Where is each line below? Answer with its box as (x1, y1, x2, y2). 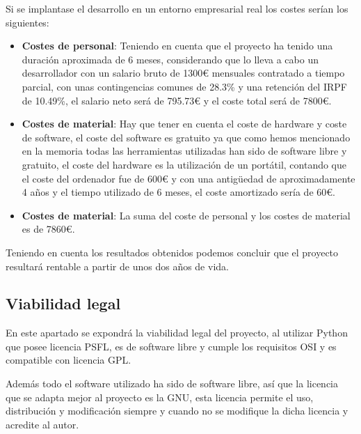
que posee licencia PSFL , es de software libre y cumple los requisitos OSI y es (6, 339, 337, 353)
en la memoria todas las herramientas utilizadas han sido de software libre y (22, 144, 347, 158)
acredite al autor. (6, 417, 79, 431)
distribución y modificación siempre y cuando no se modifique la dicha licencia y (6, 403, 348, 418)
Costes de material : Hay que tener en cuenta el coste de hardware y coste (22, 116, 347, 131)
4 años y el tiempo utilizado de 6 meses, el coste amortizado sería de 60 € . (22, 185, 335, 199)
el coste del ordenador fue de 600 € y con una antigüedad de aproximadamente (22, 171, 355, 185)
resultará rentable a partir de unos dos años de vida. (6, 258, 229, 273)
